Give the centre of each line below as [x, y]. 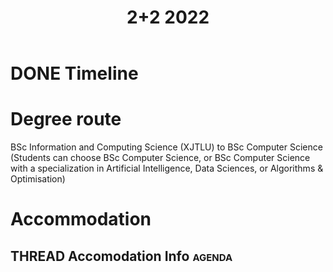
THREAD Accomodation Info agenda [121, 256]
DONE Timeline [74, 73]
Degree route [66, 119]
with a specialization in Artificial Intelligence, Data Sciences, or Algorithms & [167, 168]
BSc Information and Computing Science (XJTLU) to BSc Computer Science [166, 147]
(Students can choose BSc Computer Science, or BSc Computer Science [160, 158]
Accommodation [81, 219]
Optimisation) [38, 179]
